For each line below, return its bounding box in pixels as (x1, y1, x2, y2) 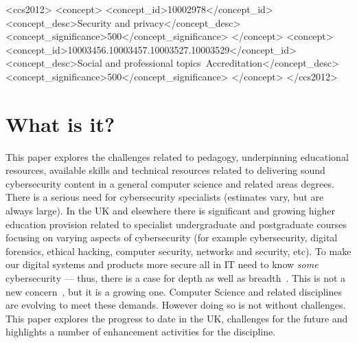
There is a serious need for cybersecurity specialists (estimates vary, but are (5, 190, 324, 204)
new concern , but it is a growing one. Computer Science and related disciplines (5, 284, 342, 298)
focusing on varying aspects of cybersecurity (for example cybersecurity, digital (5, 230, 338, 245)
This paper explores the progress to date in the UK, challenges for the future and (5, 311, 348, 325)
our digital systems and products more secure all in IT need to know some (5, 257, 319, 272)
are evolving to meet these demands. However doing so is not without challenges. (5, 298, 346, 312)
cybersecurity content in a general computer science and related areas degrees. (5, 176, 334, 190)
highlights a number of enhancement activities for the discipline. (5, 324, 276, 339)
